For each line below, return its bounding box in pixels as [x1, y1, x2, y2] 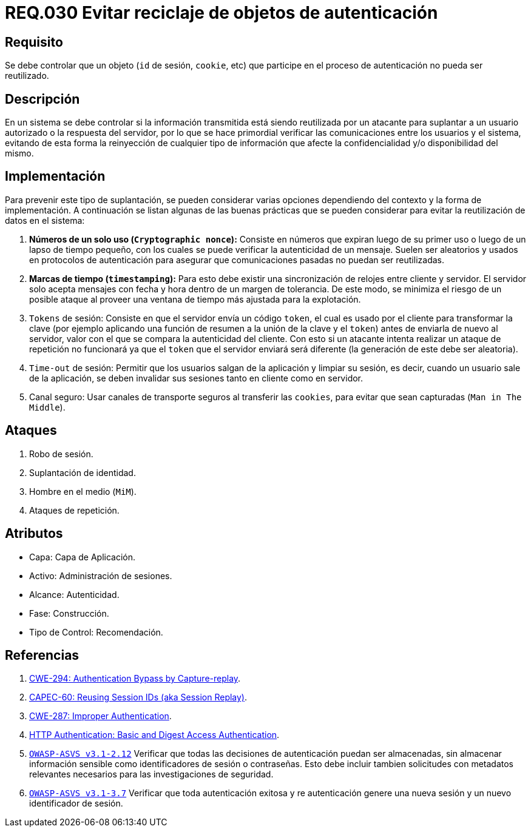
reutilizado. [5, 70, 49, 81]
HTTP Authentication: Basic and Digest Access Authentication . [29, 730, 280, 740]
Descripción [5, 91, 80, 107]
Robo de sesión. [29, 448, 93, 459]
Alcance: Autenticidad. [29, 589, 120, 600]
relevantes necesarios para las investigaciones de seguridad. [29, 769, 274, 780]
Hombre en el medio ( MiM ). [29, 486, 137, 497]
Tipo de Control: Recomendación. [29, 626, 163, 637]
